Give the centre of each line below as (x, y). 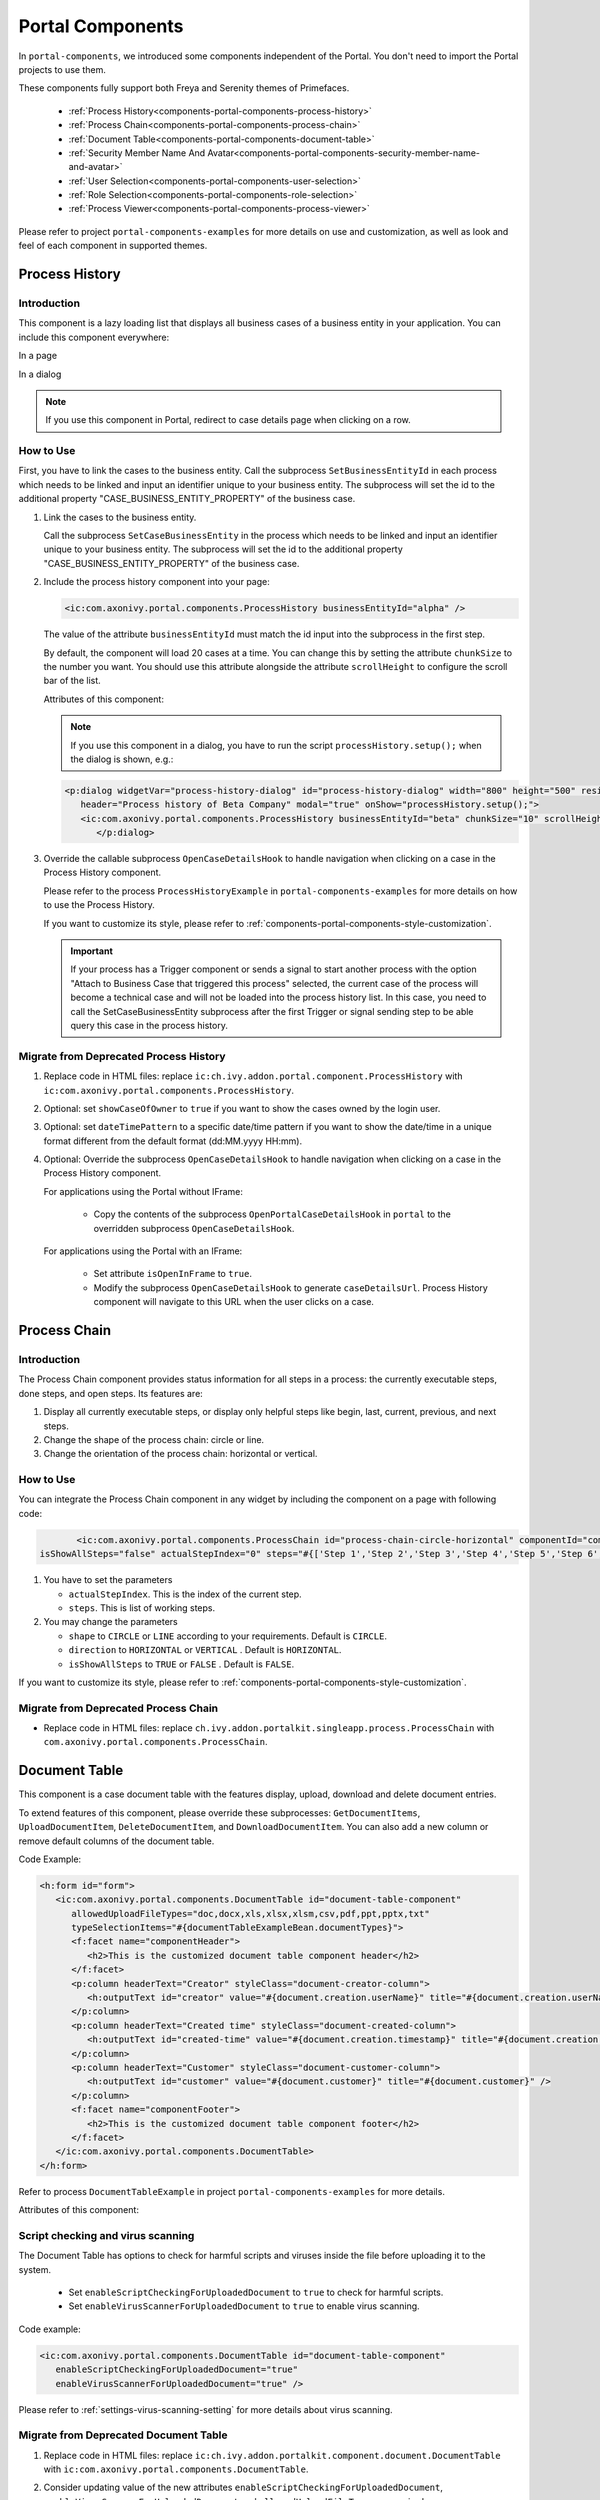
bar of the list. (72, 681)
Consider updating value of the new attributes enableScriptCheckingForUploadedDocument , (243, 2487)
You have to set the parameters (108, 1580)
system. (35, 2269)
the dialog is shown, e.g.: (122, 759)
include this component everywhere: (94, 337)
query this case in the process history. (149, 1025)
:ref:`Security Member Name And (137, 152)
